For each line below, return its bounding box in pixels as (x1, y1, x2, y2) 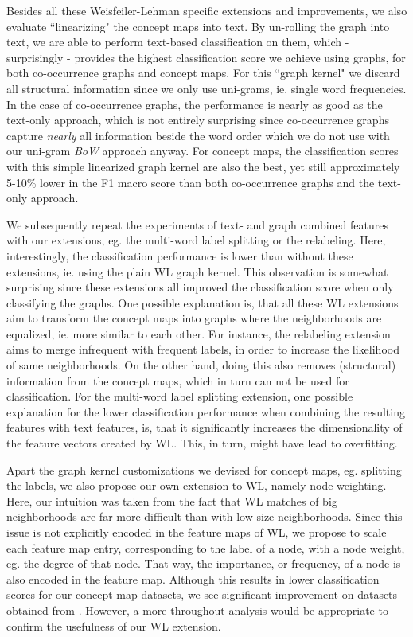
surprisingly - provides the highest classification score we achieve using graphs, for (6, 49, 406, 65)
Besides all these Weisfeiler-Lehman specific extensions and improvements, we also (6, 2, 407, 18)
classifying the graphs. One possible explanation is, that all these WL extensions (6, 294, 399, 311)
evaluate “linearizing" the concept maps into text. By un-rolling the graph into (6, 18, 390, 34)
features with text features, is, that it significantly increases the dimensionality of (6, 419, 403, 436)
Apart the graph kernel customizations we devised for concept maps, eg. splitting (6, 461, 402, 478)
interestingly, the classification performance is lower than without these (6, 247, 353, 264)
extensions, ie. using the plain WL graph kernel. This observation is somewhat (6, 263, 388, 279)
